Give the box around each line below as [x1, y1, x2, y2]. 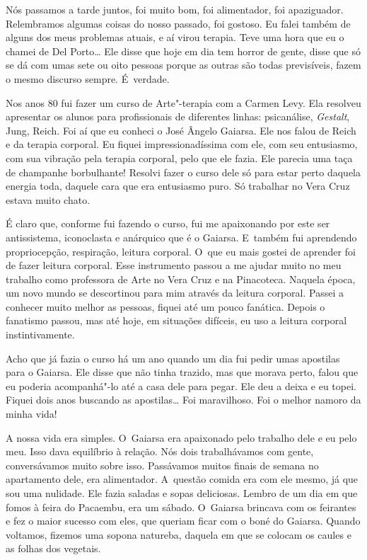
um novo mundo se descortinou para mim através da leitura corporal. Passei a [6, 285, 344, 300]
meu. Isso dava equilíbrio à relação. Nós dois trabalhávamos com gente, [6, 444, 314, 459]
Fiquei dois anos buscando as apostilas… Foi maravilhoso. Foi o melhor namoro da [6, 392, 361, 407]
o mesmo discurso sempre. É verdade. [6, 71, 170, 86]
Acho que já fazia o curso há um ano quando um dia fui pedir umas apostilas [6, 350, 340, 365]
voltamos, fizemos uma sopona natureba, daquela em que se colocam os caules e [6, 527, 351, 542]
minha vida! [6, 406, 57, 421]
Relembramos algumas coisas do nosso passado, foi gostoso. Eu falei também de [6, 16, 351, 30]
